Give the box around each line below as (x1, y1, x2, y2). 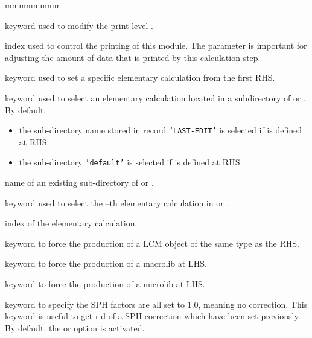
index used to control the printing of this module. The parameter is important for (5, 39, 307, 52)
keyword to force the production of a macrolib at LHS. (5, 257, 207, 270)
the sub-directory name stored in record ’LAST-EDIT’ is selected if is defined (19, 124, 302, 136)
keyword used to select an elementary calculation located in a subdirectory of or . (5, 91, 306, 104)
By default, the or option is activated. (5, 321, 145, 334)
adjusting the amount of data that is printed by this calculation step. (5, 51, 261, 63)
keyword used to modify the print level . (5, 19, 153, 31)
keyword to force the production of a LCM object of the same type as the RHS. (5, 237, 299, 249)
